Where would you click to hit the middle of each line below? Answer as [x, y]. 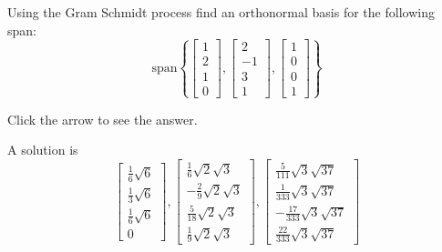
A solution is [43, 150]
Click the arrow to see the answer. [103, 119]
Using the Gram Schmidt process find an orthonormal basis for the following [221, 12]
